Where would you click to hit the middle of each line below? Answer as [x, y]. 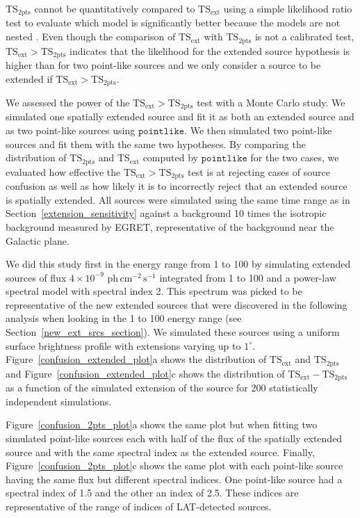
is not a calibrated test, [304, 37]
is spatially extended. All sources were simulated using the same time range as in [178, 199]
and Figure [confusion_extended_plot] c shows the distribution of [145, 373]
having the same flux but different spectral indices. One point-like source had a [174, 479]
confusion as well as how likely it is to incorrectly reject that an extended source [177, 186]
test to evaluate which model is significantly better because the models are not [173, 23]
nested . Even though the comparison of [91, 37]
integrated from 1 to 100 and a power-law [248, 277]
